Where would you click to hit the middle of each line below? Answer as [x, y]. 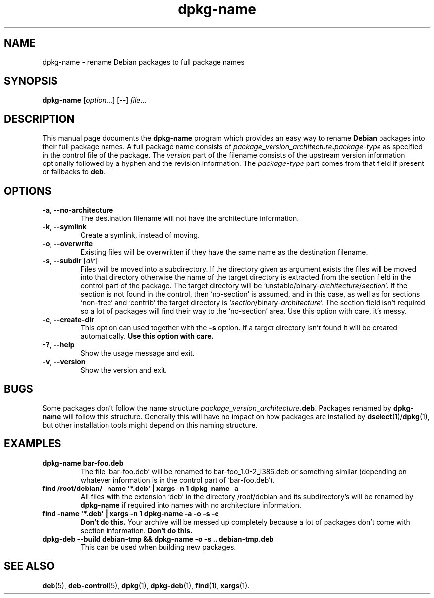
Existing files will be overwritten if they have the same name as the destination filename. [224, 252]
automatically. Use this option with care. [147, 336]
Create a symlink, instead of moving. [140, 235]
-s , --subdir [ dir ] [70, 261]
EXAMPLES [33, 444]
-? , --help [58, 345]
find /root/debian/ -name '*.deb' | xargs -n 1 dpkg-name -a [140, 488]
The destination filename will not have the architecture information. [190, 218]
